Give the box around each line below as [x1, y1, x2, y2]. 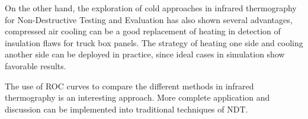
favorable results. [5, 59, 66, 72]
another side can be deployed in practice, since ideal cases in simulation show [5, 48, 285, 60]
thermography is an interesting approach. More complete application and [5, 91, 270, 104]
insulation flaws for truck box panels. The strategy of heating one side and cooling [5, 36, 303, 49]
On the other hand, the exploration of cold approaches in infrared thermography [5, 2, 297, 14]
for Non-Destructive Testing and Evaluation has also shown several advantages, [5, 13, 293, 25]
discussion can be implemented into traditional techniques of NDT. [5, 102, 248, 115]
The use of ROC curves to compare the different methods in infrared [5, 79, 254, 92]
